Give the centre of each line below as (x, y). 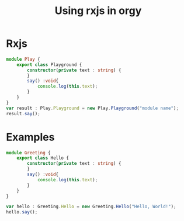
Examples (30, 137)
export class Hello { (43, 158)
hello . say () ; (22, 212)
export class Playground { (49, 65)
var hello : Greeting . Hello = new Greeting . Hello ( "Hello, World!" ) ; (91, 207)
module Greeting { (28, 153)
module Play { (23, 59)
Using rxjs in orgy (98, 11)
